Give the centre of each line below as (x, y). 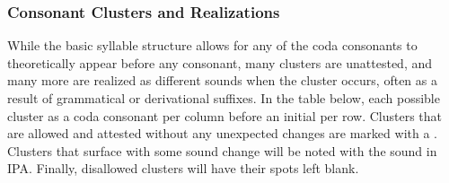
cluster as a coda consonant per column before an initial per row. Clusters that (225, 115)
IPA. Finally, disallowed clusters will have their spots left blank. (183, 168)
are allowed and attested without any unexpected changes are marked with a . (222, 133)
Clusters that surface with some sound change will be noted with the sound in (222, 150)
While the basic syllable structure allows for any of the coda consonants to (212, 45)
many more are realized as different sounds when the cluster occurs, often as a (222, 80)
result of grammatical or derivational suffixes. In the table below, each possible (224, 98)
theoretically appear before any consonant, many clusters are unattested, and (220, 62)
